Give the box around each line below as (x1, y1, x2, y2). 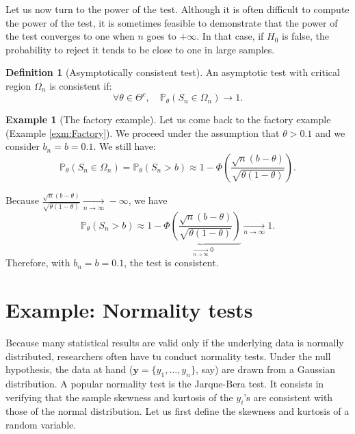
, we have (128, 193, 168, 207)
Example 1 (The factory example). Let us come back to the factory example (5, 112, 331, 127)
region (5, 78, 31, 92)
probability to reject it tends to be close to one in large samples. (5, 42, 275, 56)
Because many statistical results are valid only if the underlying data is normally (5, 335, 344, 349)
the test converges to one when (5, 29, 135, 43)
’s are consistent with (244, 390, 333, 404)
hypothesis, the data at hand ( (5, 362, 133, 376)
